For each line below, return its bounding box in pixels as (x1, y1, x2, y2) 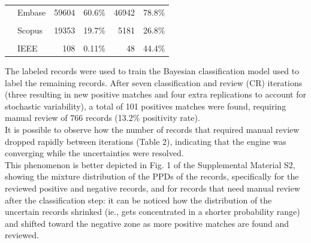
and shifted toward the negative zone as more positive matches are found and (5, 217, 289, 229)
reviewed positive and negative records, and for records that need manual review (5, 181, 300, 194)
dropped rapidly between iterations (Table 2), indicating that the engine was (5, 135, 286, 147)
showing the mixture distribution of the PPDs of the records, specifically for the (5, 170, 299, 183)
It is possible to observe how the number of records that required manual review (5, 123, 300, 135)
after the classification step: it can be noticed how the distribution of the (5, 193, 272, 206)
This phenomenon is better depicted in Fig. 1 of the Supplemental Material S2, (5, 158, 295, 171)
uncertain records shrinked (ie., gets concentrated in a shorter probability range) (5, 205, 300, 218)
